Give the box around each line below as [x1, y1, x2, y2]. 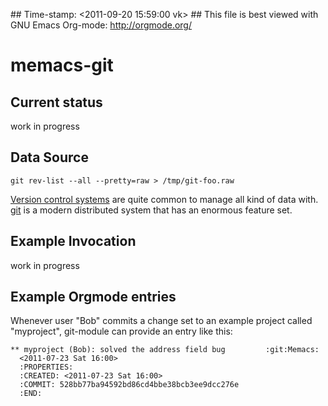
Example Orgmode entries [10, 289, 177, 306]
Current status [10, 94, 103, 111]
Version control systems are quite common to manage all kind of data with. [10, 193, 319, 205]
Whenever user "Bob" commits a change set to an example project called [10, 315, 313, 327]
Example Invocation [10, 233, 137, 250]
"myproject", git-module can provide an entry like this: [10, 325, 233, 338]
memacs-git [10, 54, 114, 77]
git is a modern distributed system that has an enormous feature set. [10, 204, 293, 216]
